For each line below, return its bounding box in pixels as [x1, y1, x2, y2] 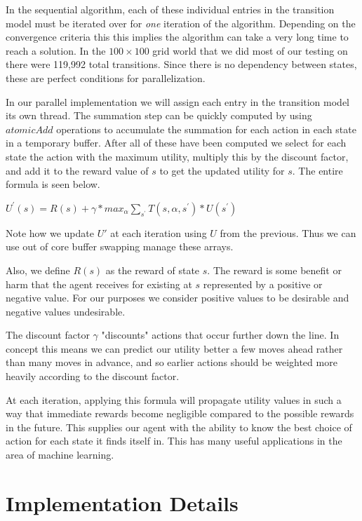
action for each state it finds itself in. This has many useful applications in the [6, 433, 342, 448]
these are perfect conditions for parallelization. [6, 70, 206, 85]
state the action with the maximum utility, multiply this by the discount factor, [6, 149, 349, 163]
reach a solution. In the [6, 43, 106, 57]
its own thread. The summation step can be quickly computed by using [6, 108, 312, 123]
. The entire [292, 163, 343, 177]
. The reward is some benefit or [207, 262, 342, 277]
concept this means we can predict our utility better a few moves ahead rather [6, 341, 343, 356]
